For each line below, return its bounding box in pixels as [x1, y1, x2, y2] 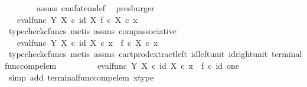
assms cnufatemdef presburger [36, 2, 155, 14]
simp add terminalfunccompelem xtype [8, 71, 154, 83]
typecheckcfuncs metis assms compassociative [8, 25, 177, 37]
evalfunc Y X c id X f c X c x [17, 13, 138, 25]
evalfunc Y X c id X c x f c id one [97, 59, 240, 71]
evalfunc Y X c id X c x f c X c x [17, 36, 158, 48]
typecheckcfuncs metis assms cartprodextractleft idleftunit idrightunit [8, 48, 268, 60]
